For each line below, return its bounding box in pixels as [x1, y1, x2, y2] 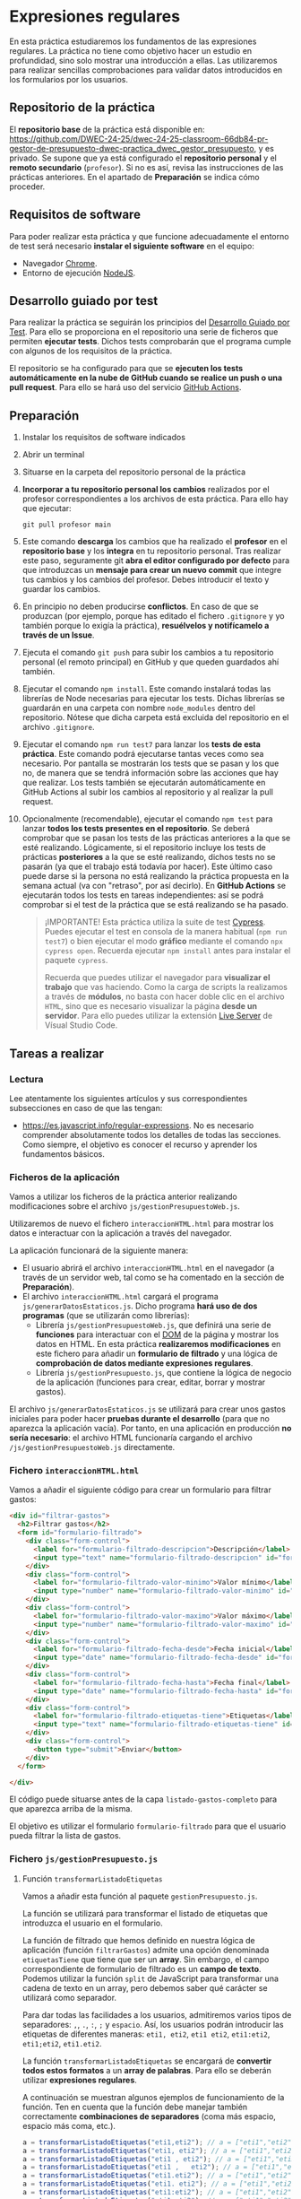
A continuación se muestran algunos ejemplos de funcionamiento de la [21, 2091, 285, 2102]
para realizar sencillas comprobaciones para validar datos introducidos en [9, 65, 283, 75]
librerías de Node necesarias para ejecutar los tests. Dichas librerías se [21, 693, 285, 704]
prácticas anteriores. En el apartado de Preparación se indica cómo [9, 171, 260, 182]
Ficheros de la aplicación [9, 1170, 120, 1183]
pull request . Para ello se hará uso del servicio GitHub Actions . [9, 382, 242, 393]
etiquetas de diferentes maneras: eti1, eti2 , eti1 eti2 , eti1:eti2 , [21, 2029, 271, 2039]
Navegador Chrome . [21, 257, 98, 268]
